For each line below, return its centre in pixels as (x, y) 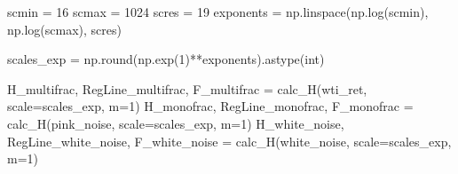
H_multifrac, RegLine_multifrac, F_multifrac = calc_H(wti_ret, (187, 88)
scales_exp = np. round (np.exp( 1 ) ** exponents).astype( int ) (166, 59)
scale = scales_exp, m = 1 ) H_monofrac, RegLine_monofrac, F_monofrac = (210, 106)
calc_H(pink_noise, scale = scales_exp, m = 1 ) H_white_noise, (176, 123)
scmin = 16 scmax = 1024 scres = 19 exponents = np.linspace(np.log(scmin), (218, 12)
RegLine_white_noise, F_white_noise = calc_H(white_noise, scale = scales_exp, (229, 141)
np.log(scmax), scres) (64, 29)
